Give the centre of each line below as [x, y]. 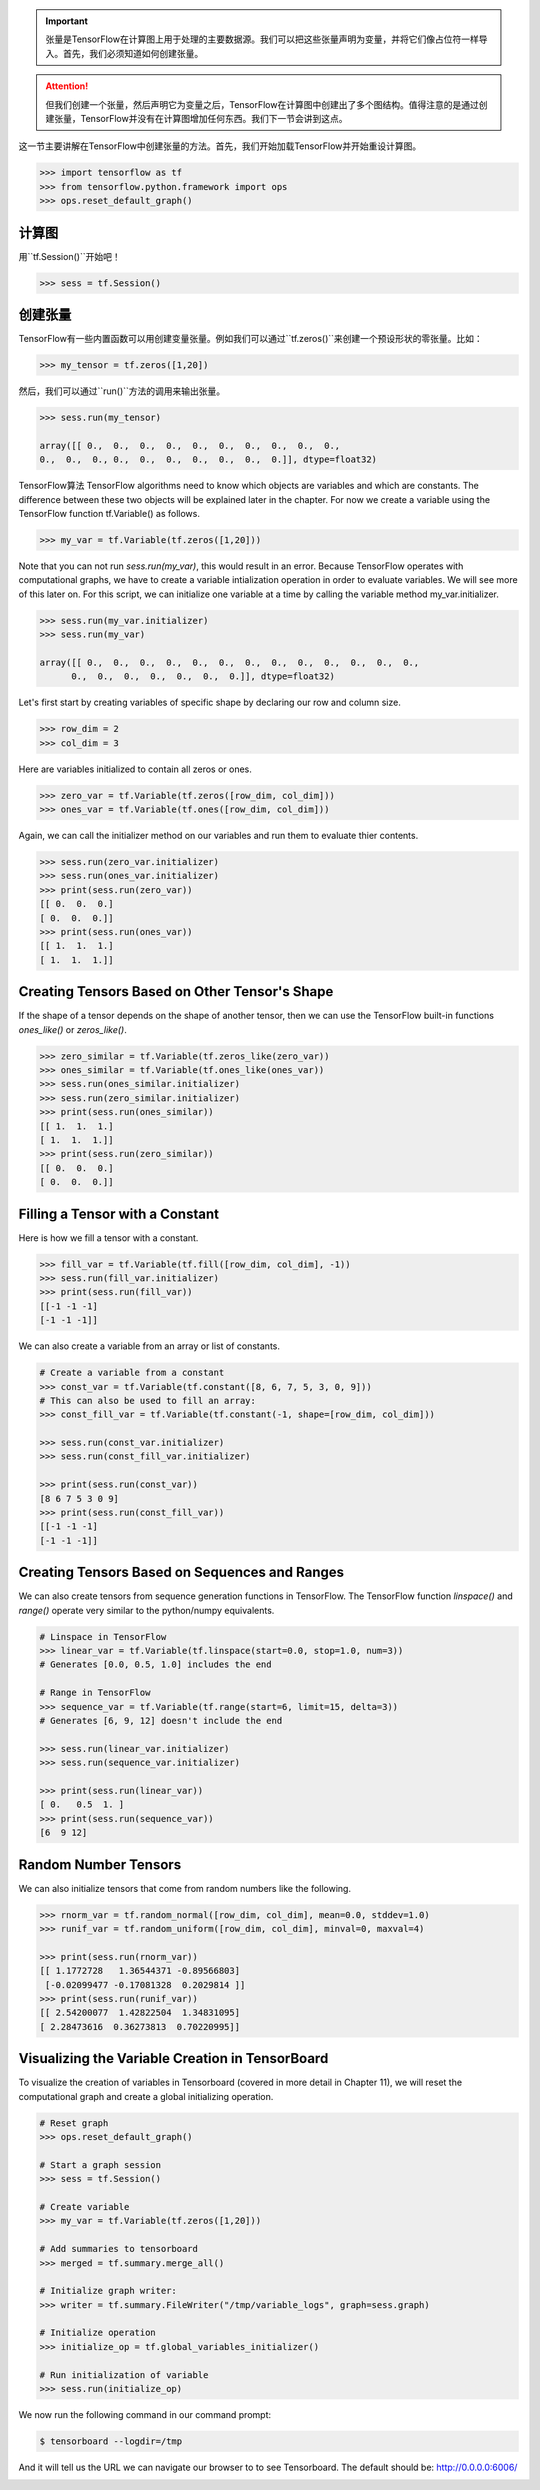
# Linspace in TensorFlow [103, 1636]
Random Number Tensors [100, 1864]
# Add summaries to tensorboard [119, 2249]
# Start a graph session [100, 2164]
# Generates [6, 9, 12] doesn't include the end [161, 1721]
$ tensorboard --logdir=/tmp [111, 2441]
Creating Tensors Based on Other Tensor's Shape [176, 991]
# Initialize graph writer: [108, 2291]
